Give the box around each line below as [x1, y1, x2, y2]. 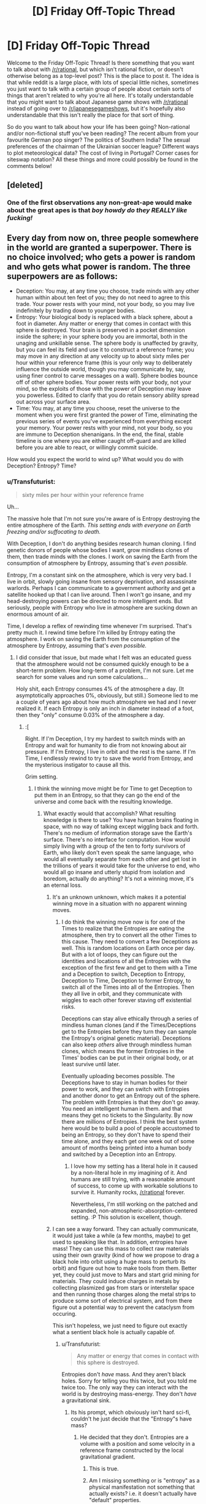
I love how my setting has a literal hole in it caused [71, 1162, 198, 1170]
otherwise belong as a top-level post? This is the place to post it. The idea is [7, 72, 200, 79]
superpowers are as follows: [7, 271, 118, 282]
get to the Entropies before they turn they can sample [61, 1028, 197, 1035]
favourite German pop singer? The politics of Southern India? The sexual [7, 136, 191, 144]
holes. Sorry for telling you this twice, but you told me [61, 1377, 197, 1384]
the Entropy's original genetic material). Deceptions [61, 1035, 192, 1042]
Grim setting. [25, 773, 58, 780]
